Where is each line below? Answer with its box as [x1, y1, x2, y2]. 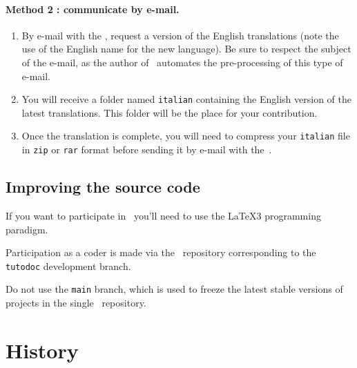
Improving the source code [6, 176, 200, 197]
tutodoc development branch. [6, 258, 131, 273]
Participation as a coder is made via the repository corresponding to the [6, 245, 316, 260]
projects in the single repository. [6, 296, 146, 310]
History [6, 336, 79, 364]
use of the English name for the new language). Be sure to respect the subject [21, 41, 351, 56]
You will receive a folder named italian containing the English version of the [21, 92, 352, 106]
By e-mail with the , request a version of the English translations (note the [21, 28, 339, 42]
